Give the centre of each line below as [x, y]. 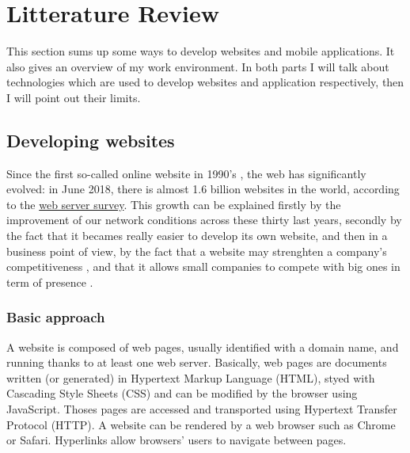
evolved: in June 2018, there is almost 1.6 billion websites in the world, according [203, 189]
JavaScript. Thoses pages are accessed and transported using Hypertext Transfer [202, 409]
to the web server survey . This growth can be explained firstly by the [174, 204]
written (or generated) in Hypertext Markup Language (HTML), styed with [191, 377]
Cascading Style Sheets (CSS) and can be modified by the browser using [182, 393]
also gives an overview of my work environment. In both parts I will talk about [198, 66]
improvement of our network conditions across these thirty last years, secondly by [204, 220]
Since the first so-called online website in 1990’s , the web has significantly [186, 173]
